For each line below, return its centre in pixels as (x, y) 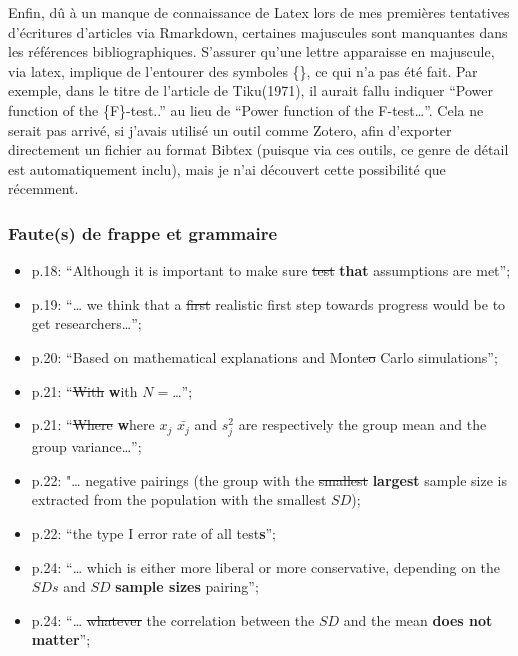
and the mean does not (418, 619)
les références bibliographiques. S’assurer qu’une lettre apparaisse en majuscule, (251, 51)
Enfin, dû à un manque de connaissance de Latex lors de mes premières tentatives (259, 12)
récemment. (43, 188)
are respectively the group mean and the (362, 424)
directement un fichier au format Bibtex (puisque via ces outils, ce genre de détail (258, 149)
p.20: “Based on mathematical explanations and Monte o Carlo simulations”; (264, 356)
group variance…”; (86, 446)
